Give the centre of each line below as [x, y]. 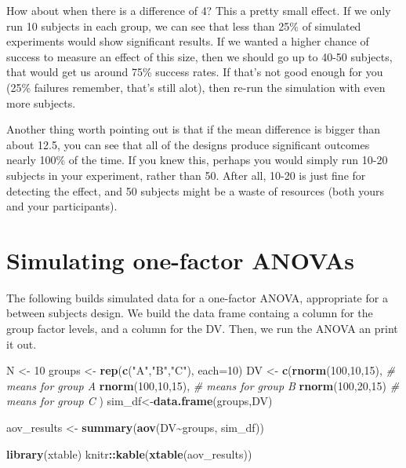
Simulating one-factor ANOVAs [180, 260]
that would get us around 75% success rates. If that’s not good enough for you [195, 72]
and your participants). [62, 206]
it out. [22, 344]
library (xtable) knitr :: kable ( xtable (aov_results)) [129, 453]
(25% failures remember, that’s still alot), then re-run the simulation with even [196, 87]
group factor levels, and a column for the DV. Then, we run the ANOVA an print [202, 329]
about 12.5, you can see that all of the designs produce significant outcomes [188, 144]
